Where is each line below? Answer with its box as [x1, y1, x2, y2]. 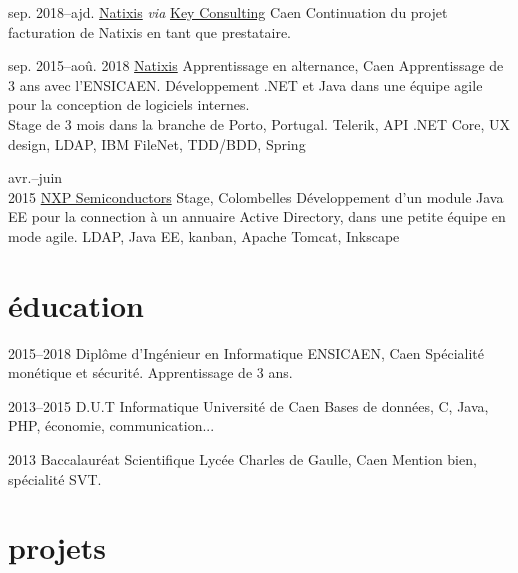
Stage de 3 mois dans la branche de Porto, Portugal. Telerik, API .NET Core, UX [8, 113, 511, 134]
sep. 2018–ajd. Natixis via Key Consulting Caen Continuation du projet [8, 2, 448, 22]
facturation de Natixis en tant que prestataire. [8, 21, 292, 42]
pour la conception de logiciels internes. [8, 94, 250, 115]
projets [8, 527, 106, 568]
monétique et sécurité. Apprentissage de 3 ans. [8, 362, 293, 383]
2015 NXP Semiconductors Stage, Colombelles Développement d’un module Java [8, 186, 504, 207]
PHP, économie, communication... [8, 415, 215, 436]
